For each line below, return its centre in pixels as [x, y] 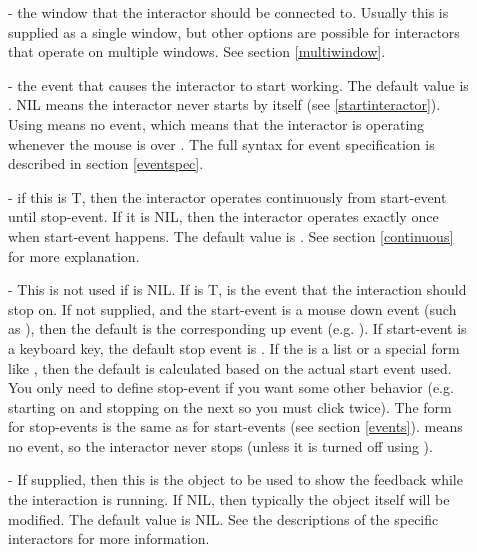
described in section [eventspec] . [106, 163]
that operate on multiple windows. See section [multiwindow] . [197, 51]
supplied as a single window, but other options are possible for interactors [234, 31]
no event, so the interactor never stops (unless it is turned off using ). [220, 445]
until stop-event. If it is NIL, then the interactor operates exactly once [223, 216]
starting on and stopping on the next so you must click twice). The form [230, 406]
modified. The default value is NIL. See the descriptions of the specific [223, 518]
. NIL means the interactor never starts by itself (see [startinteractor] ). [224, 104]
